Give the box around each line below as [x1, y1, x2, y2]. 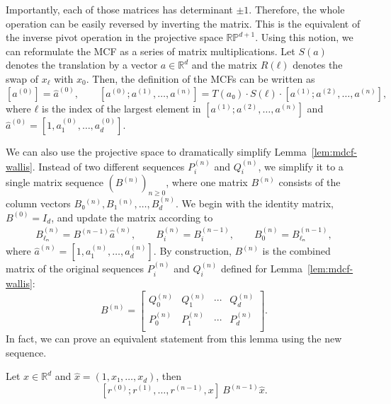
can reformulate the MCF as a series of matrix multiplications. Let [6, 43, 295, 58]
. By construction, [153, 243, 232, 258]
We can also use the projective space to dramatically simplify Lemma [6, 144, 307, 159]
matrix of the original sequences [6, 261, 144, 276]
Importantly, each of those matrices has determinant [6, 2, 233, 16]
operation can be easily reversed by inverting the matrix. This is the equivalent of [6, 16, 361, 30]
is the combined [262, 243, 331, 258]
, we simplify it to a [258, 158, 344, 173]
